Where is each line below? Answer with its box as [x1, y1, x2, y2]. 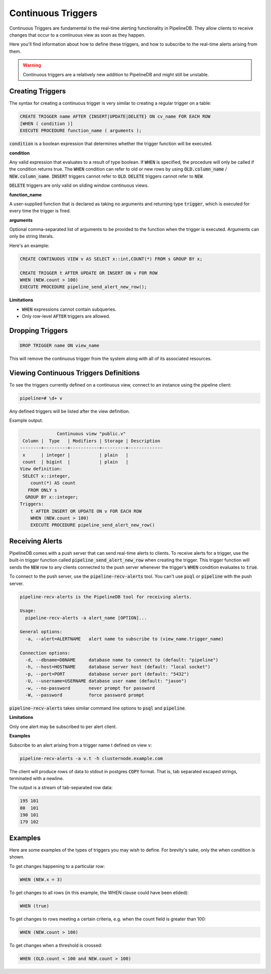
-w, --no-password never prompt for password [25, 685, 155, 691]
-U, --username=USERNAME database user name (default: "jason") [25, 678, 187, 684]
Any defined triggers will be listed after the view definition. [9, 408, 130, 414]
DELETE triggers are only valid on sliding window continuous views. [9, 182, 149, 188]
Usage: [20, 608, 36, 614]
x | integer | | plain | [23, 452, 129, 458]
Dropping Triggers [9, 326, 68, 335]
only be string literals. [9, 233, 54, 239]
